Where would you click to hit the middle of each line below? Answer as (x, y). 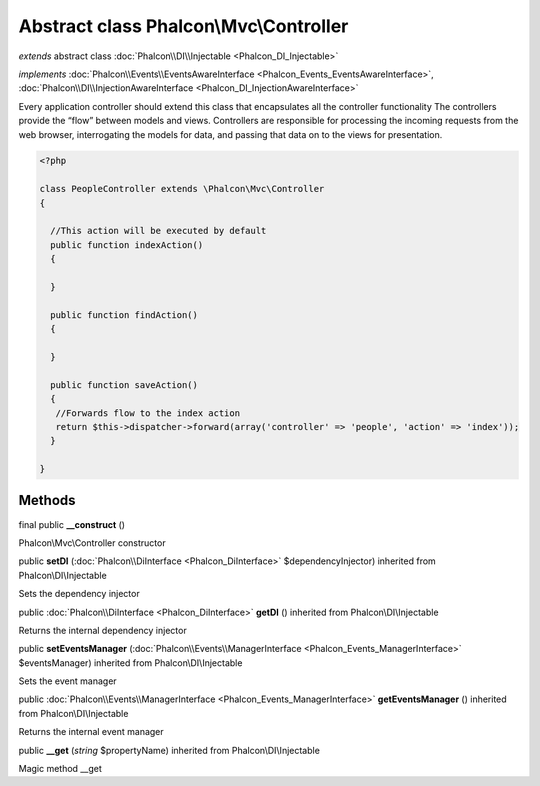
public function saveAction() (124, 384)
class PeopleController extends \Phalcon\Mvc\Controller (182, 189)
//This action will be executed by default (158, 231)
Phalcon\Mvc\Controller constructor (92, 542)
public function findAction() (124, 314)
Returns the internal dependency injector (102, 630)
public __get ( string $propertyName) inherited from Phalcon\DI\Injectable (169, 750)
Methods (47, 500)
